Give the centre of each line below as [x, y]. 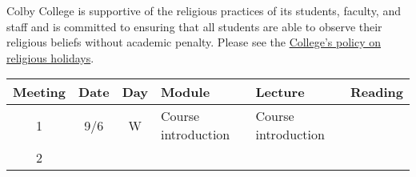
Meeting [40, 92]
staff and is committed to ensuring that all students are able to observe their [194, 26]
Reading [377, 92]
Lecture [280, 92]
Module [185, 92]
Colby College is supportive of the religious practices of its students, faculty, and [204, 10]
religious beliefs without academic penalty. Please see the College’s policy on [194, 42]
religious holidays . [50, 57]
